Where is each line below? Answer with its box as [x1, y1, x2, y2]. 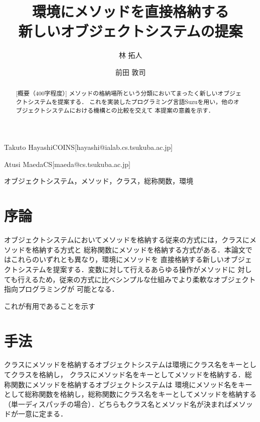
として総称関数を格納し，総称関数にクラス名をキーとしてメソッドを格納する [4, 389, 256, 399]
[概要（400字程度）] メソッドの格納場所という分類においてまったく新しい [16, 89, 218, 98]
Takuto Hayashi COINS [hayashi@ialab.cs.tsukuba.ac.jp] [4, 142, 173, 152]
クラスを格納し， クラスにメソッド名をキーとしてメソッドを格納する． [11, 369, 245, 380]
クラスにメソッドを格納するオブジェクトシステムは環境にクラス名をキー [4, 359, 243, 370]
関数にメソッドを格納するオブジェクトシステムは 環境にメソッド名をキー [11, 379, 252, 389]
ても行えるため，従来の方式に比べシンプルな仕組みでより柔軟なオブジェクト [4, 274, 256, 284]
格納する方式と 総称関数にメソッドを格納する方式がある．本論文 [32, 244, 245, 255]
